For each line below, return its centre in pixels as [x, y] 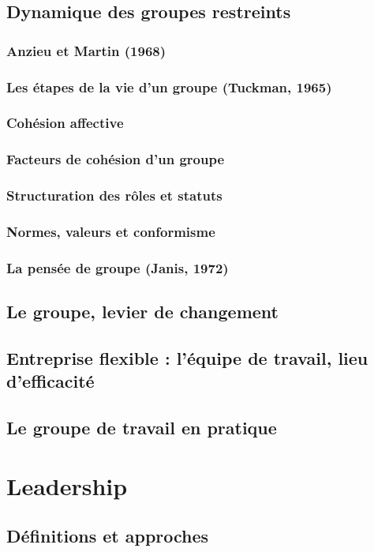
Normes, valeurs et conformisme [111, 231]
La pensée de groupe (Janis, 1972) [118, 267]
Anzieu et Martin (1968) [86, 50]
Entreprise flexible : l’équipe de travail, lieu [187, 357]
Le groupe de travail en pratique [142, 428]
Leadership [67, 485]
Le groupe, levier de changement [142, 312]
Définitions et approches [108, 536]
